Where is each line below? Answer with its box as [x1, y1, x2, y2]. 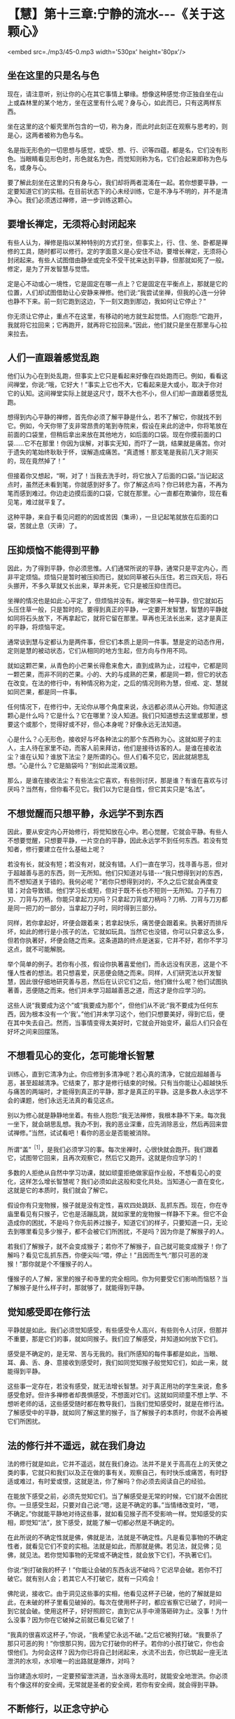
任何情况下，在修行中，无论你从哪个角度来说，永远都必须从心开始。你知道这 [7, 703, 228, 711]
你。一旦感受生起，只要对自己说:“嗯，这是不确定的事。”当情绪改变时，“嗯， [7, 1501, 222, 1509]
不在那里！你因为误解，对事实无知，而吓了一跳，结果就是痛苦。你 [30, 439, 220, 447]
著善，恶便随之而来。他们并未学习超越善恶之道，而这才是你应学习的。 [7, 986, 210, 995]
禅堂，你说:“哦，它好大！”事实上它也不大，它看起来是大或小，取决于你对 [13, 380, 222, 389]
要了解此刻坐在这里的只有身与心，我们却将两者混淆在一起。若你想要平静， [7, 178, 222, 187]
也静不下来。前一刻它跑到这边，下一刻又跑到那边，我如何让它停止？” [7, 297, 206, 305]
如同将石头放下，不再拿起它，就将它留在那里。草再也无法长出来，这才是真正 [7, 614, 228, 623]
